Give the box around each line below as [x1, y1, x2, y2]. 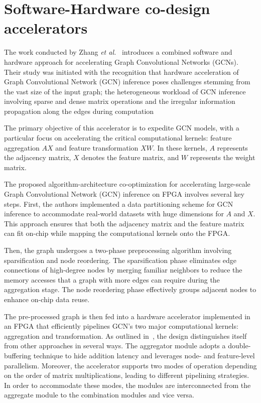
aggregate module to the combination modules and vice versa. [4, 389, 194, 400]
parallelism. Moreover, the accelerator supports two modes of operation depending [4, 360, 257, 370]
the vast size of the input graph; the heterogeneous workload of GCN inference [4, 86, 246, 96]
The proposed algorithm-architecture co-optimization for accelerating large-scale [4, 179, 250, 189]
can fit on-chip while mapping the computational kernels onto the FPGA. [4, 228, 230, 238]
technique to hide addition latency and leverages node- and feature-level [33, 350, 255, 360]
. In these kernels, [153, 142, 207, 153]
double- [228, 340, 251, 351]
